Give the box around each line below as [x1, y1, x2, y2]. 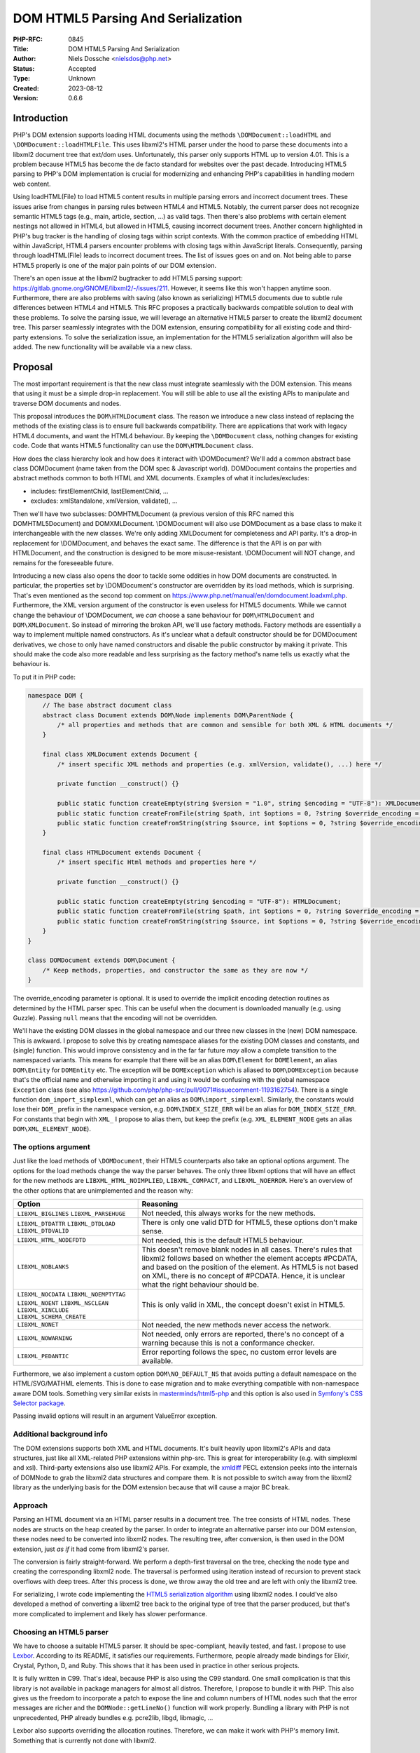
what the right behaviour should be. [141, 1280, 259, 1290]
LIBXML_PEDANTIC [17, 1353, 69, 1360]
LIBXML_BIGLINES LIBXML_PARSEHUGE [17, 1210, 126, 1217]
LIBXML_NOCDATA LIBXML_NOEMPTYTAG [17, 1290, 126, 1298]
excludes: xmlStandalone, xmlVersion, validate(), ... [30, 496, 178, 505]
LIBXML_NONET [17, 1321, 59, 1329]
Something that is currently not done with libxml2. [13, 1736, 157, 1745]
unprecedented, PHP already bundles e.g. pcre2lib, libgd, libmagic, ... [13, 1713, 213, 1721]
